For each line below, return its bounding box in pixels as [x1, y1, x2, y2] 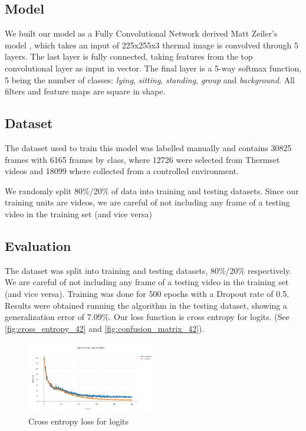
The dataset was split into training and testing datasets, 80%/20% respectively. [5, 264, 292, 276]
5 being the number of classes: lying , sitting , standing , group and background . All [5, 73, 295, 86]
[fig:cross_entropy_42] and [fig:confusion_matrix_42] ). [5, 322, 205, 334]
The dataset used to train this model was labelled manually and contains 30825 [5, 141, 292, 154]
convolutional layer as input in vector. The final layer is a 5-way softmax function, [5, 61, 302, 74]
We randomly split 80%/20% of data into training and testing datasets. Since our [5, 184, 299, 197]
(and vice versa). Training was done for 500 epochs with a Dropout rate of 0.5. [5, 287, 289, 299]
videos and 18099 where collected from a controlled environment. [5, 165, 239, 177]
